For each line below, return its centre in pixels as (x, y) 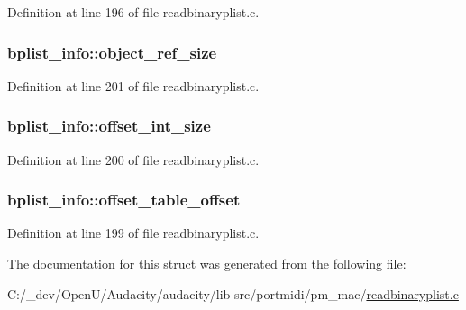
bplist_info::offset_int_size (109, 126)
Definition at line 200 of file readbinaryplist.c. (133, 159)
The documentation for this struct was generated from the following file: (207, 264)
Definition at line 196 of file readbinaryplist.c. (133, 12)
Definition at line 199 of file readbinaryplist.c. (133, 233)
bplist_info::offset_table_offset (124, 200)
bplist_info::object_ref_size (112, 52)
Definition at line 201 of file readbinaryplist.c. (133, 85)
